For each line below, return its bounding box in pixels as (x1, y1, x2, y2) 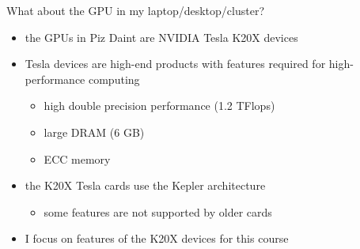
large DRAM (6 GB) (44, 123, 145, 140)
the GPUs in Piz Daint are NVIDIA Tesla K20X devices (25, 28, 298, 45)
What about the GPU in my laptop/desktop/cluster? (6, 2, 265, 18)
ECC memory (44, 150, 111, 167)
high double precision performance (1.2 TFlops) (44, 97, 275, 114)
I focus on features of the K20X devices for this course (25, 230, 289, 247)
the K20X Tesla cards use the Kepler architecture (25, 177, 266, 194)
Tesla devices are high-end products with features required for (25, 55, 326, 72)
